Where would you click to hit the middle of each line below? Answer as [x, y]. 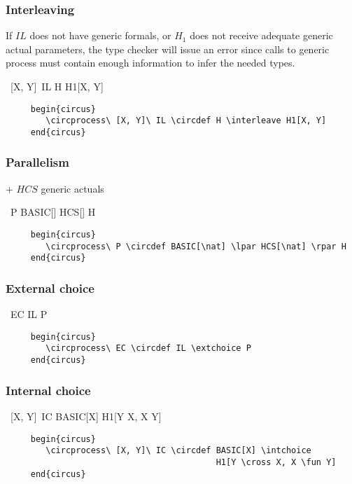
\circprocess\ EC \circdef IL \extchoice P [148, 348]
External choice [50, 288]
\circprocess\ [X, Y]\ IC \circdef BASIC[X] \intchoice [178, 451]
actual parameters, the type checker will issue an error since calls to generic [168, 49]
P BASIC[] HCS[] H [53, 212]
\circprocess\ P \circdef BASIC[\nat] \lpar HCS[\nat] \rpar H [196, 246]
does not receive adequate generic [261, 35]
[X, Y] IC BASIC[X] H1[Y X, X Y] [86, 416]
